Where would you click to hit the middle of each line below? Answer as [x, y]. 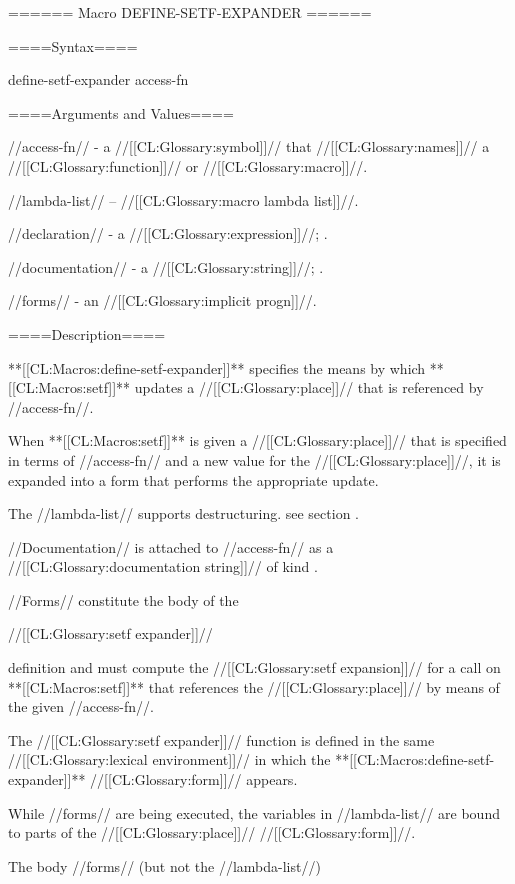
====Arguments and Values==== [121, 112]
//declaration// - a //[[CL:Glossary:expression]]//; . [168, 233]
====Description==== [87, 333]
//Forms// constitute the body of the [123, 599]
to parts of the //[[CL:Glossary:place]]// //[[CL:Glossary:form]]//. [212, 832]
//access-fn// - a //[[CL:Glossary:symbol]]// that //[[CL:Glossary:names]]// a [249, 146]
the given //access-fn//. [81, 706]
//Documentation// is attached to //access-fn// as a [171, 546]
